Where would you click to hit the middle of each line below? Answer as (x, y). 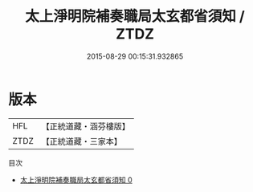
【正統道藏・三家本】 (82, 141)
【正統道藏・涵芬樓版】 (86, 126)
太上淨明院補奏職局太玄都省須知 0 (76, 180)
